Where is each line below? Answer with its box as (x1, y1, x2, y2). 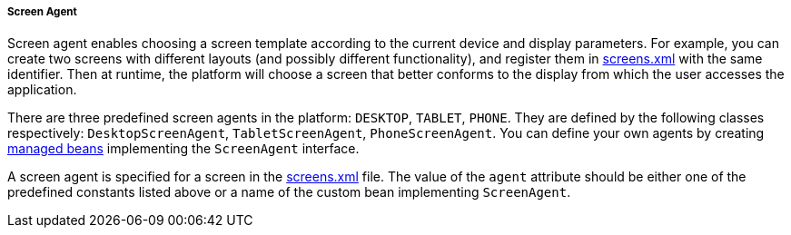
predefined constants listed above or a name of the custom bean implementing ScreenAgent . (7, 184, 571, 201)
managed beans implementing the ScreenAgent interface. (7, 141, 360, 157)
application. (7, 82, 77, 98)
